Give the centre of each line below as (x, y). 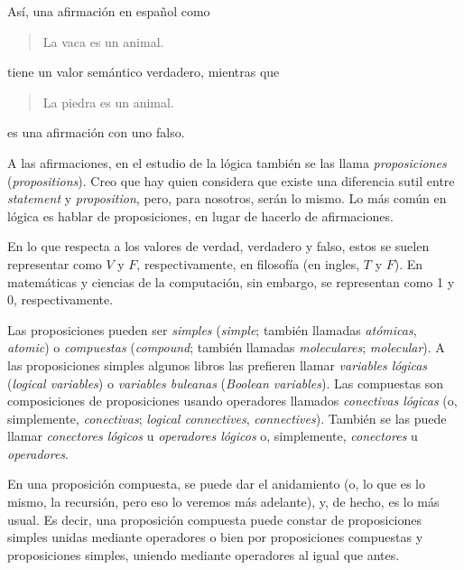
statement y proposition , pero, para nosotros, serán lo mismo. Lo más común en (227, 198)
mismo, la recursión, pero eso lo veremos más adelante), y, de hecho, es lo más (223, 502)
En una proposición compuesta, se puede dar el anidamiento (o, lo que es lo (216, 484)
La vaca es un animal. (103, 41)
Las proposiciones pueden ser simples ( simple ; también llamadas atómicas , (212, 329)
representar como (55, 263)
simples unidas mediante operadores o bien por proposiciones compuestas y (215, 537)
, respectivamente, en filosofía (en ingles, (248, 263)
